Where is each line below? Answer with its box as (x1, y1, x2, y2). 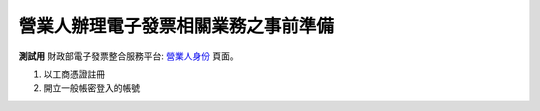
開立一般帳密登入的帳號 (43, 82, 140, 94)
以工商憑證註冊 (43, 68, 105, 80)
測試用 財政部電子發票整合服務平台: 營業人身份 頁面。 (18, 50, 239, 62)
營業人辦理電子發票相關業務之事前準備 (18, 15, 335, 37)
